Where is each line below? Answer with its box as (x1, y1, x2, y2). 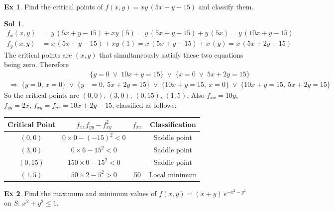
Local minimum (149, 169, 197, 179)
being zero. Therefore (4, 59, 69, 70)
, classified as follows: (112, 99, 177, 110)
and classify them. (198, 1, 254, 11)
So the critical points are (4, 89, 80, 100)
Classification (149, 119, 196, 129)
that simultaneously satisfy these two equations (99, 49, 243, 60)
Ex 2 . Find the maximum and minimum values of (4, 188, 157, 198)
